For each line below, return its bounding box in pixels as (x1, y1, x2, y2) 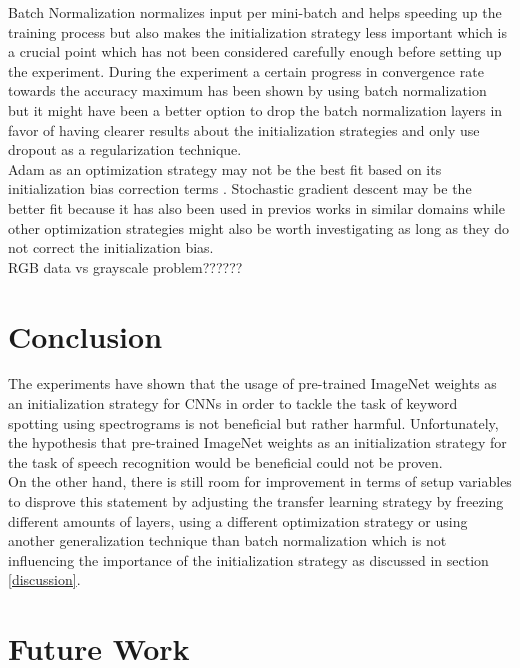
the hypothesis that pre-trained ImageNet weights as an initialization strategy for (8, 432, 507, 453)
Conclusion (8, 315, 163, 356)
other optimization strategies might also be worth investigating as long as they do (8, 217, 510, 238)
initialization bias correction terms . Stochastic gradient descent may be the (8, 178, 472, 199)
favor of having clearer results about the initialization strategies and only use (8, 119, 480, 140)
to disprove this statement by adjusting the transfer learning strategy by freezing (8, 491, 504, 511)
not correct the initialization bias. (8, 237, 214, 258)
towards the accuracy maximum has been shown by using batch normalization (8, 80, 487, 101)
